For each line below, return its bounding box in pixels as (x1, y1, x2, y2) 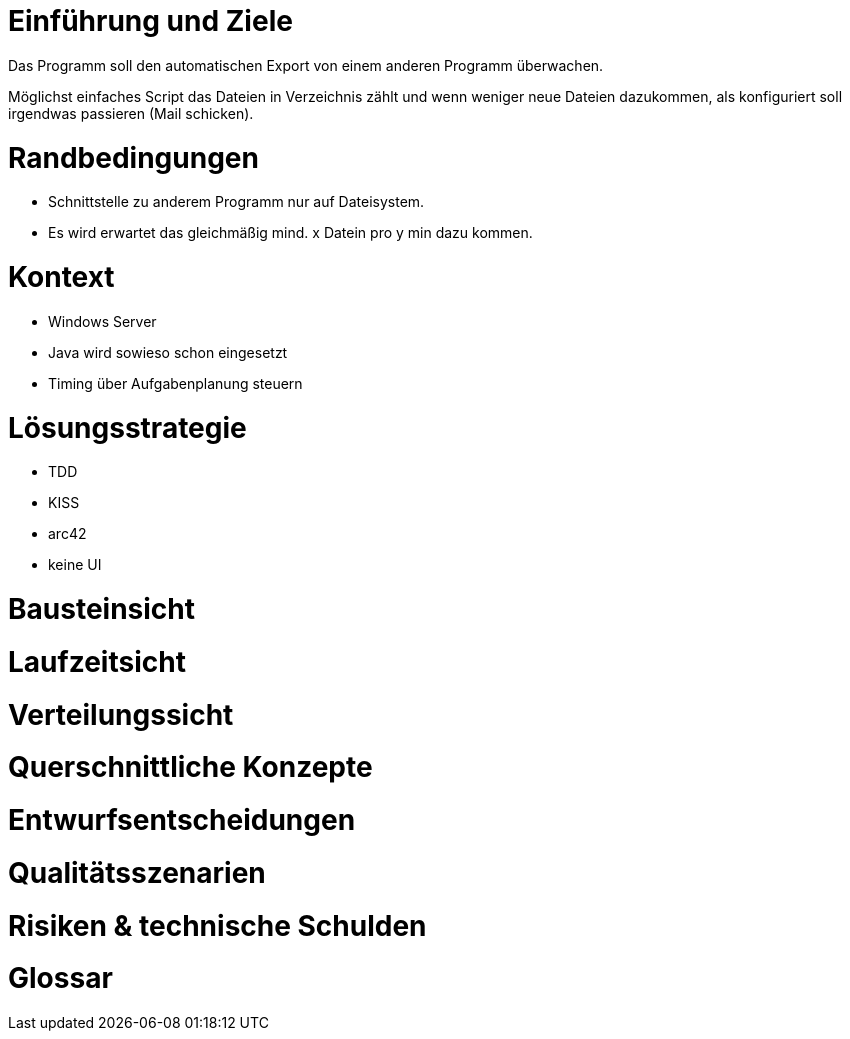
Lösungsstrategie (8, 410, 247, 445)
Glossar (8, 961, 113, 996)
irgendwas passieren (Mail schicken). (8, 104, 254, 122)
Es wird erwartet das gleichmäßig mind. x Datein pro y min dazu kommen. (48, 224, 533, 242)
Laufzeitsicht (8, 644, 186, 679)
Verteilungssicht (8, 697, 234, 732)
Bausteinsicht (8, 592, 196, 626)
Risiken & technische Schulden (8, 908, 427, 943)
